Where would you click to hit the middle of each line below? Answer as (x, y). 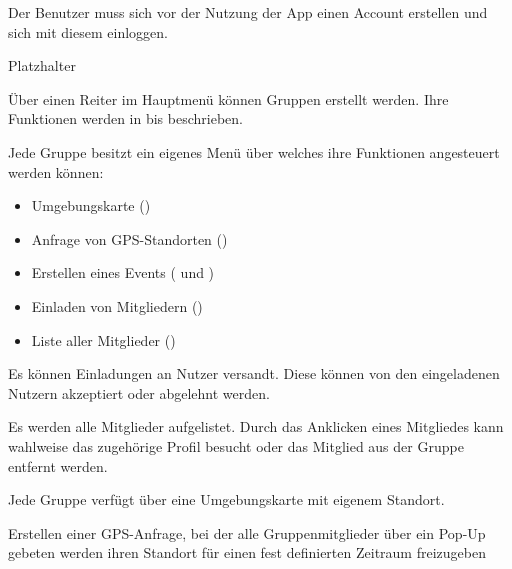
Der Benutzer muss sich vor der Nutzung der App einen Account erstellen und (248, 12)
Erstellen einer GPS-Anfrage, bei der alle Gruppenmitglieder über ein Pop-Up (247, 532)
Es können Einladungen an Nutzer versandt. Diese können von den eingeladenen (254, 373)
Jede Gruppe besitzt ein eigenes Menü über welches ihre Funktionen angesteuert (254, 151)
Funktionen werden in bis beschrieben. (125, 118)
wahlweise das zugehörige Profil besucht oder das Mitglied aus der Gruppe (236, 445)
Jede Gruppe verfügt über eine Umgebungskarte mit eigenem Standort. (226, 499)
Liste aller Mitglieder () (103, 339)
